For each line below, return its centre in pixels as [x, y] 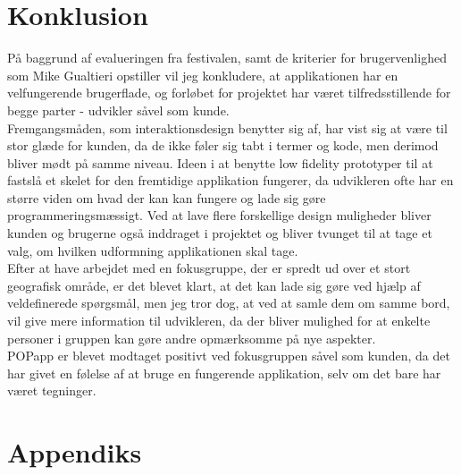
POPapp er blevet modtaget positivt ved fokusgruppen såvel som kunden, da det [229, 356]
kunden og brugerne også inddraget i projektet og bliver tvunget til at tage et [220, 233]
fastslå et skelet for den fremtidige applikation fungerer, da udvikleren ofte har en [230, 180]
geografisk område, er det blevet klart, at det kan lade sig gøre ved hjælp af [214, 285]
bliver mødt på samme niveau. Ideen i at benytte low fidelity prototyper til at [220, 162]
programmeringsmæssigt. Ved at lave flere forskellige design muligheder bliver [219, 215]
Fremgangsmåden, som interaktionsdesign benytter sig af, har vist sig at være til [227, 127]
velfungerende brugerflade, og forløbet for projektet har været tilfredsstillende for [229, 93]
